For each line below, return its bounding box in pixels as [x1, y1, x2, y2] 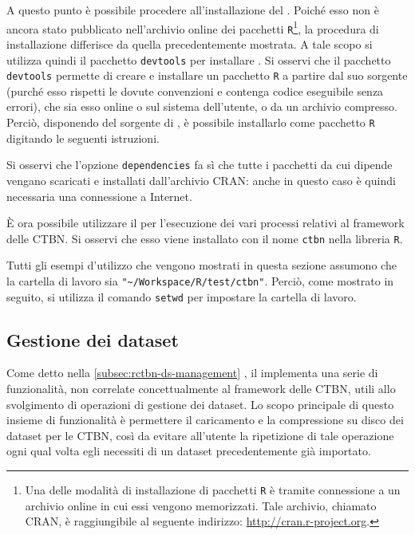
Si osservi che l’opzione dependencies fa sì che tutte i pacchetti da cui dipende [6, 156, 393, 173]
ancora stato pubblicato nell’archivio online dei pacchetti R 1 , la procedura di [6, 18, 379, 37]
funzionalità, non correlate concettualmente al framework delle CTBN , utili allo [6, 380, 396, 397]
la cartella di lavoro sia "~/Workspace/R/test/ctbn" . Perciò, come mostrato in [6, 272, 394, 289]
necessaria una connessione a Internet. [6, 187, 192, 204]
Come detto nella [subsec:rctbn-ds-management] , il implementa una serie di [6, 364, 378, 381]
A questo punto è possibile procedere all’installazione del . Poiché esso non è [6, 2, 379, 18]
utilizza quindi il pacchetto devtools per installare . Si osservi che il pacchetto [6, 51, 391, 68]
